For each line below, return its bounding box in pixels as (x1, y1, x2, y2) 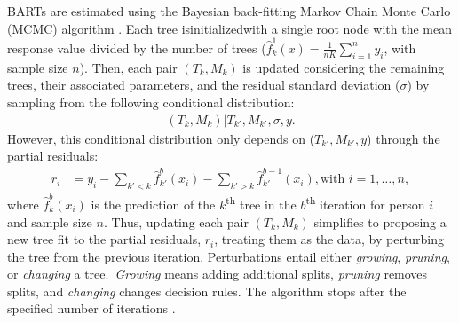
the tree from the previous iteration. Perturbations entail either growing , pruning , (7, 247, 450, 265)
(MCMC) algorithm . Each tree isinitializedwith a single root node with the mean (7, 19, 452, 37)
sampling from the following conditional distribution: (7, 92, 295, 111)
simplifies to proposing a (313, 212, 447, 231)
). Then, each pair (79, 58, 178, 76)
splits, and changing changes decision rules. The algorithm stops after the (7, 281, 407, 300)
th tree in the (226, 193, 297, 213)
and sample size (7, 212, 92, 231)
